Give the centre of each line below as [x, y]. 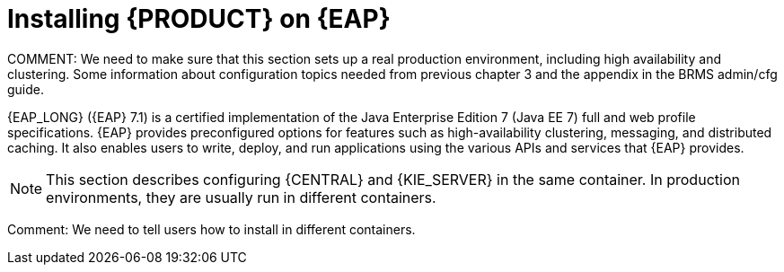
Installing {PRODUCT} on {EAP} [199, 19]
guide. [26, 89]
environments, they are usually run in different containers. [241, 197]
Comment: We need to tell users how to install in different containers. [211, 229]
